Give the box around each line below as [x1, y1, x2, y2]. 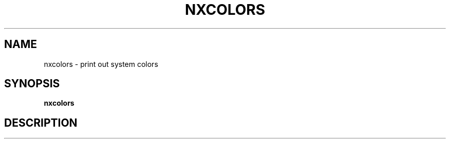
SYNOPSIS [4, 77, 60, 90]
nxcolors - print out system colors [44, 59, 158, 68]
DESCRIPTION [4, 116, 78, 129]
